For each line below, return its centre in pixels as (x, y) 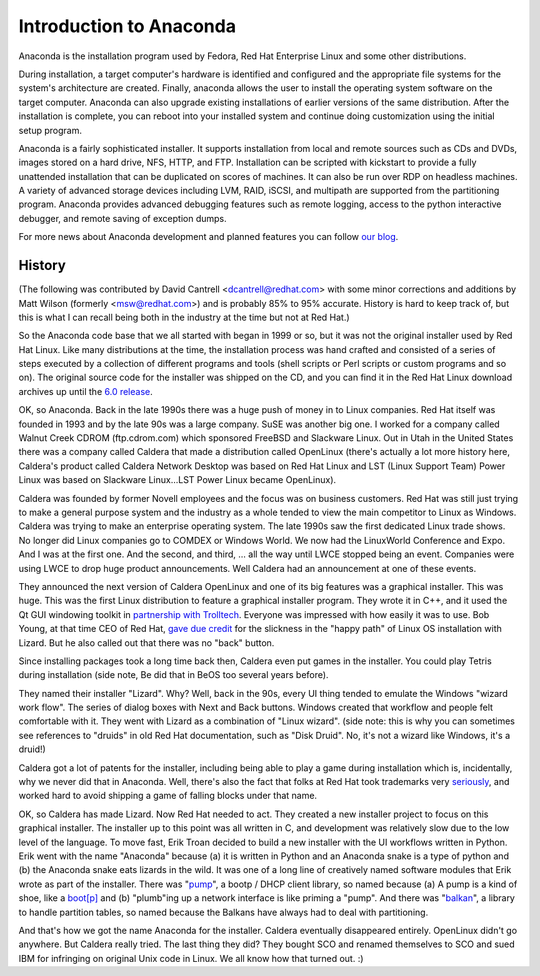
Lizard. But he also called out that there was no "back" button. (146, 642)
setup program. (50, 130)
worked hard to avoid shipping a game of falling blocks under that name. (168, 796)
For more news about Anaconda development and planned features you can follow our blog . (208, 237)
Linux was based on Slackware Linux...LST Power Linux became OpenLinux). (177, 480)
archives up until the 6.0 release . (86, 391)
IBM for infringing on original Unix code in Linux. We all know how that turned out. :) (191, 958)
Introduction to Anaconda (127, 26)
